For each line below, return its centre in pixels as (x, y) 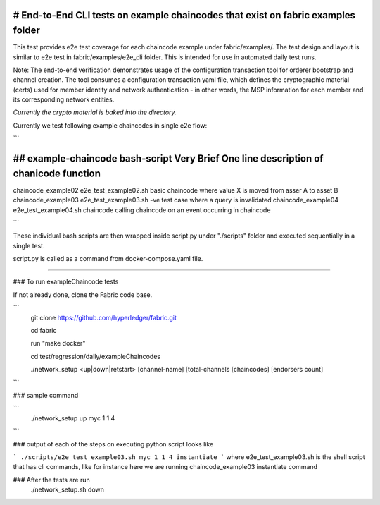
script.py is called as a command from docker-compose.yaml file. (108, 259)
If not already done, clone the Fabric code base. (83, 294)
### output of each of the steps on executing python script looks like (113, 444)
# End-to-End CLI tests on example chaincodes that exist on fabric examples (184, 15)
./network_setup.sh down (68, 489)
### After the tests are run (52, 480)
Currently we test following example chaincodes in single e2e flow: (110, 125)
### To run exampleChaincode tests (66, 281)
